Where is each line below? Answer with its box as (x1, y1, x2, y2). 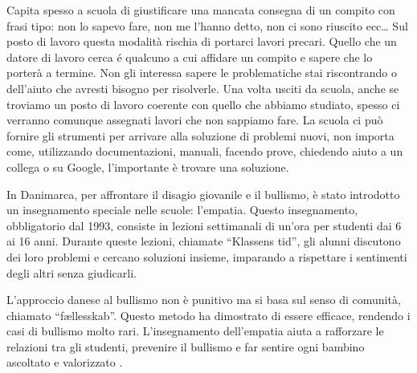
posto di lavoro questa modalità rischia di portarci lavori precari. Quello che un (6, 33, 397, 50)
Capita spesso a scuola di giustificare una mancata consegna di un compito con (6, 2, 395, 18)
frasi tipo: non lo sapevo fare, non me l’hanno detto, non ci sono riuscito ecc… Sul (6, 17, 408, 34)
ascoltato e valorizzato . (6, 354, 123, 371)
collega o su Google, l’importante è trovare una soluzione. (6, 158, 289, 175)
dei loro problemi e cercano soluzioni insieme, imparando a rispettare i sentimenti (6, 248, 407, 265)
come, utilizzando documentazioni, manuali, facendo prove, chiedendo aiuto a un (6, 143, 403, 160)
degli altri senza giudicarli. (6, 264, 137, 281)
